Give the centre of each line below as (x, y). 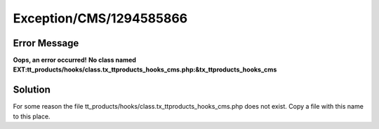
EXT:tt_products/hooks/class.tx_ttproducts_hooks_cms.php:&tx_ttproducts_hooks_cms (145, 69)
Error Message (46, 43)
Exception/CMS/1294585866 (100, 18)
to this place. (32, 116)
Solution (32, 90)
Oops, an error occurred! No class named (75, 60)
